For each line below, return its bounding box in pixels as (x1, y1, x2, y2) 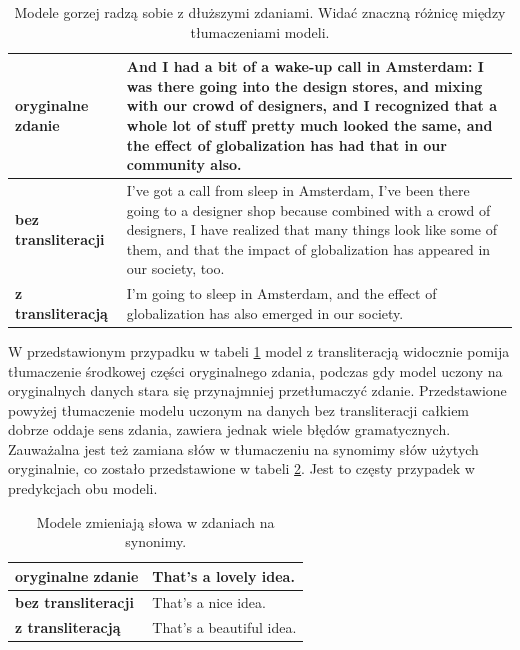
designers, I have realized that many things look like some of (126, 219, 497, 240)
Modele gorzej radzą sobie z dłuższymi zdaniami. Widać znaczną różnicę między (14, 2, 506, 22)
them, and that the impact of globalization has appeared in (126, 238, 491, 259)
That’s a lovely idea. (152, 565, 295, 586)
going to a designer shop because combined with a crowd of (126, 199, 491, 220)
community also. (126, 154, 242, 175)
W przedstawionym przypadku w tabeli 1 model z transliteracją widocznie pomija (8, 340, 510, 361)
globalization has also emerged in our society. (126, 302, 404, 323)
